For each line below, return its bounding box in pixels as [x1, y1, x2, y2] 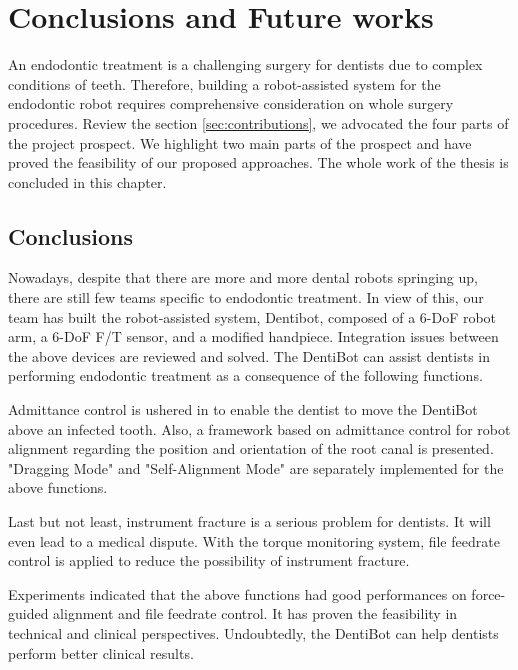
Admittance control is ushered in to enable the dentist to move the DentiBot [8, 399, 478, 420]
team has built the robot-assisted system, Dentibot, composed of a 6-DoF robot [8, 306, 497, 327]
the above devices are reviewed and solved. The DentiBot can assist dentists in [8, 345, 490, 366]
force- [471, 583, 506, 604]
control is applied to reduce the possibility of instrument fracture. [8, 550, 410, 571]
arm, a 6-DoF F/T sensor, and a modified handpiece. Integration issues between [8, 326, 499, 347]
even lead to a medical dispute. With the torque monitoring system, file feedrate [8, 530, 500, 551]
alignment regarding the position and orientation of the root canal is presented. [8, 438, 494, 459]
